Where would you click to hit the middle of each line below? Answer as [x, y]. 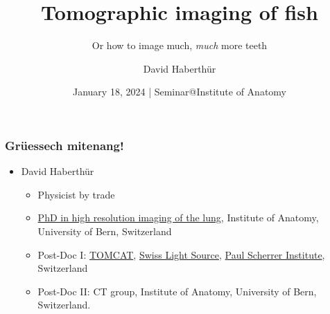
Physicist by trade [76, 194]
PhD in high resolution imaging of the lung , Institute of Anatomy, [178, 218]
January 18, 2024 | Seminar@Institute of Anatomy [180, 92]
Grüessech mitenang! [64, 145]
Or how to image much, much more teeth [180, 45]
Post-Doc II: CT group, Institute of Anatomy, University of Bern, [177, 291]
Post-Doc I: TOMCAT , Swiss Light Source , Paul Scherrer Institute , [181, 254]
